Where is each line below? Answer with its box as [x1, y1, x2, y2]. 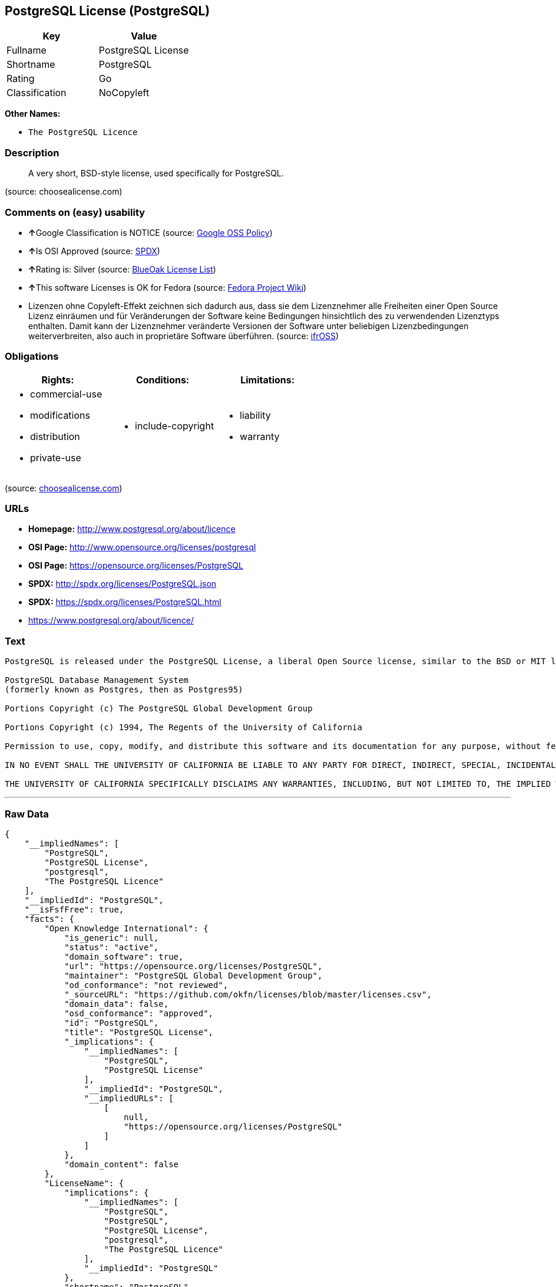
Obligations [5, 350, 59, 363]
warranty [240, 430, 280, 442]
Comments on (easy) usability [5, 206, 145, 218]
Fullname [6, 44, 47, 57]
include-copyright [135, 419, 214, 432]
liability [240, 409, 271, 421]
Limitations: [240, 373, 295, 386]
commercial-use [30, 388, 102, 400]
